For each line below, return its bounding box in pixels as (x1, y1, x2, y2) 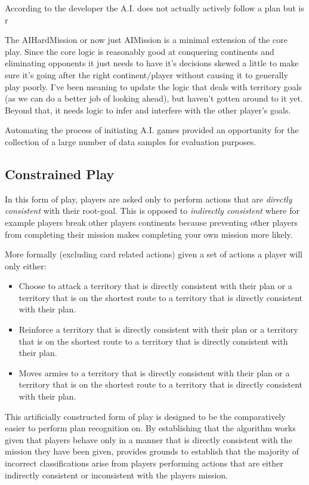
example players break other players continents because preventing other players (5, 216, 298, 228)
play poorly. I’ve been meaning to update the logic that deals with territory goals (5, 80, 302, 93)
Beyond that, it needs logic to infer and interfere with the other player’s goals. (5, 103, 291, 116)
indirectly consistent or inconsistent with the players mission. (5, 468, 228, 481)
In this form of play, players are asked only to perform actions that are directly (5, 192, 292, 205)
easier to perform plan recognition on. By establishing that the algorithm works (5, 422, 296, 434)
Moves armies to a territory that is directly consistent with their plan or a (18, 366, 290, 379)
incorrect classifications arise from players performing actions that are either (5, 457, 283, 469)
